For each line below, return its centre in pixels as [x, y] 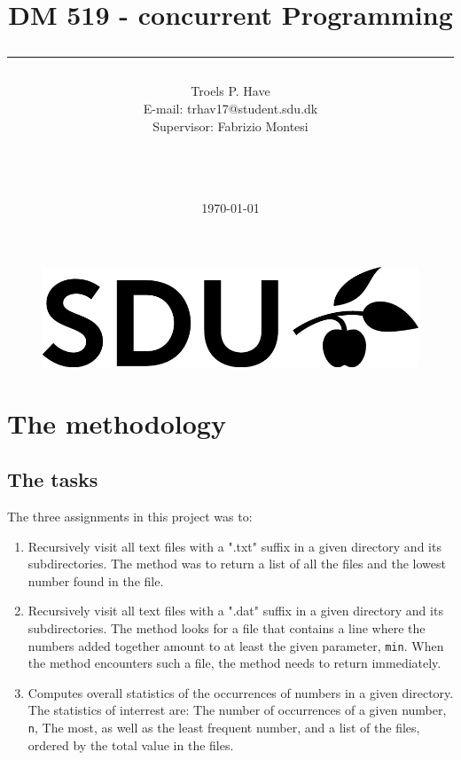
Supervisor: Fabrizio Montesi [230, 125]
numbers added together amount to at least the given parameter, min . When [236, 645]
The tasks [53, 479]
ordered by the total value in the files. [131, 744]
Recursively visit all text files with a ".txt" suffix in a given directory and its [234, 546]
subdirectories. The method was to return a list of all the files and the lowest [237, 564]
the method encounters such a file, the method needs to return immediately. [234, 663]
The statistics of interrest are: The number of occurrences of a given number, [237, 710]
